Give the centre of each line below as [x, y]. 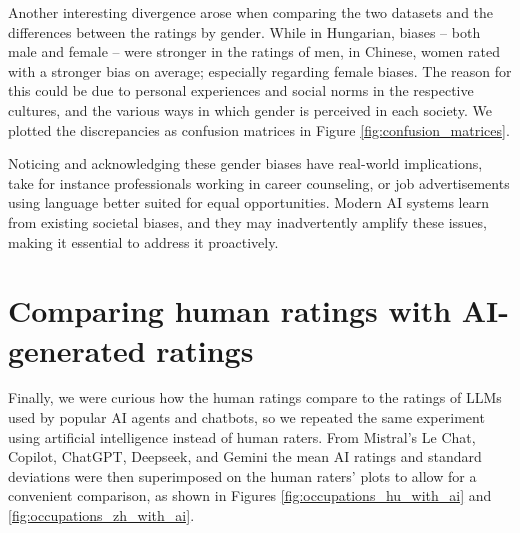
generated [77, 349]
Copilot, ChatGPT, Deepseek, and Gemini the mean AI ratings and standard [245, 456]
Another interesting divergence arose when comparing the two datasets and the [251, 12]
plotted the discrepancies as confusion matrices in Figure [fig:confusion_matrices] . [259, 129]
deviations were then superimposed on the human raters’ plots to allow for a [242, 475]
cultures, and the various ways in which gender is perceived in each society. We [250, 109]
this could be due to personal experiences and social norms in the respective [241, 90]
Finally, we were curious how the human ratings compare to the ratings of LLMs [255, 397]
